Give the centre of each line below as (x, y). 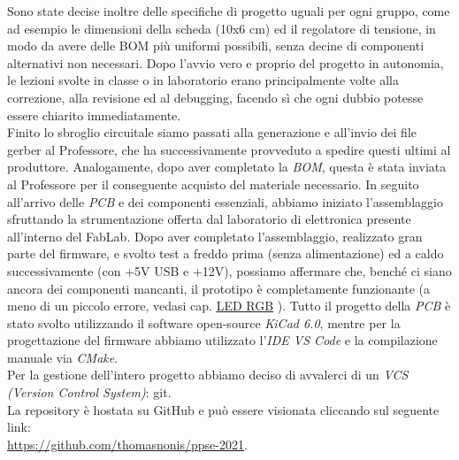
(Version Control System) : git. (89, 392)
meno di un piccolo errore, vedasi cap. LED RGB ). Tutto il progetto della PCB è (229, 306)
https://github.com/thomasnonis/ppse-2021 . (127, 444)
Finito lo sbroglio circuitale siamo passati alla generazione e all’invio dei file (212, 132)
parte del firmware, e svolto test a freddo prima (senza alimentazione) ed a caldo (226, 253)
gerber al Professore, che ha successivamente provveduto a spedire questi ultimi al (229, 149)
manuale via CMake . (63, 357)
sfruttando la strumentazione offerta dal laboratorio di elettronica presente (209, 219)
